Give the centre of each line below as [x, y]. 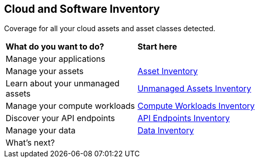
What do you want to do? [55, 47]
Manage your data [41, 131]
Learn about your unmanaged [63, 84]
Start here [157, 47]
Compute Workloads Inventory [196, 106]
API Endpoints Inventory [184, 118]
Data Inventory [166, 131]
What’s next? [30, 143]
